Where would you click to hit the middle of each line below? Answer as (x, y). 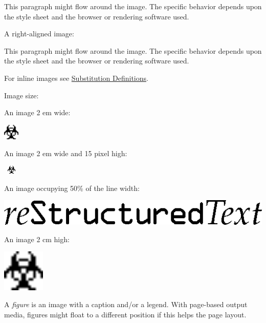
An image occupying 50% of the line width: (72, 188)
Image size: (21, 95)
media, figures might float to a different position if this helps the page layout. (125, 314)
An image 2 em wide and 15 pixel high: (66, 153)
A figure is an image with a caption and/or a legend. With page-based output (126, 304)
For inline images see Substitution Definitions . (76, 78)
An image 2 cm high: (37, 239)
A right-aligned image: (39, 34)
